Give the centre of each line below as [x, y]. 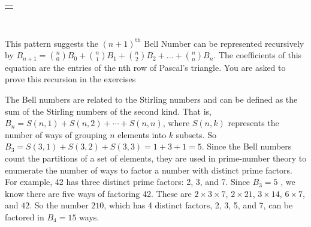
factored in [25, 217]
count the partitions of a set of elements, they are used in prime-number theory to [156, 158]
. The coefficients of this [258, 55]
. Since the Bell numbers [247, 146]
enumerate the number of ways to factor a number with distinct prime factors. [149, 170]
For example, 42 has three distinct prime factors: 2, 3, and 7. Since [127, 182]
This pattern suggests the [52, 43]
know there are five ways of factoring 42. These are [98, 193]
